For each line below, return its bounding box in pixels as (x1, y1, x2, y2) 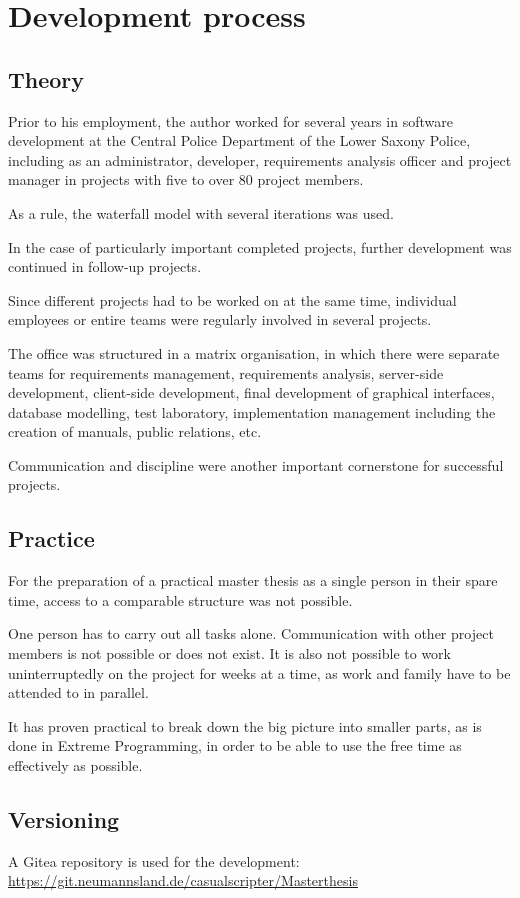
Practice (8, 523, 95, 554)
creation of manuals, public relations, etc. (8, 421, 262, 442)
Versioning (8, 804, 120, 835)
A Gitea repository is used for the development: (8, 850, 300, 871)
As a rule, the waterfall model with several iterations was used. (8, 202, 394, 223)
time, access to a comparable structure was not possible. (8, 589, 353, 610)
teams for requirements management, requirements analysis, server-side (8, 362, 444, 383)
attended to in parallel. (8, 682, 149, 703)
